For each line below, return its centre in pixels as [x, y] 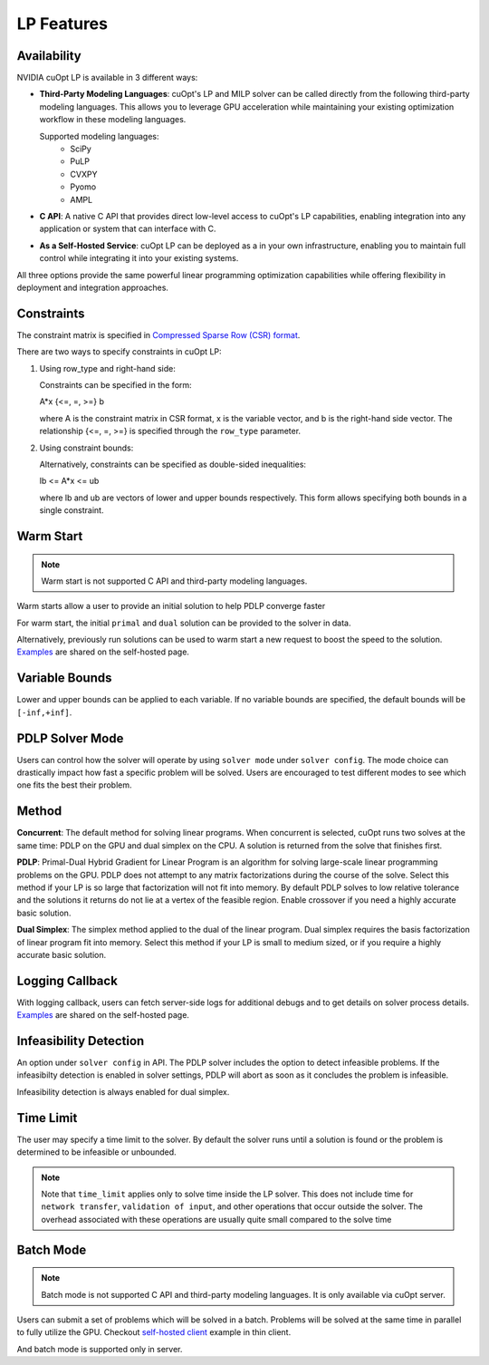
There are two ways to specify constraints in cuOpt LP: [119, 352]
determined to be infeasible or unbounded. [96, 1152]
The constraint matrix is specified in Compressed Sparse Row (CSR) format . [158, 334]
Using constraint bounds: [86, 448]
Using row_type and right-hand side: [107, 368]
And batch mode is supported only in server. [100, 1349]
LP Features [62, 24]
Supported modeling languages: [99, 136]
